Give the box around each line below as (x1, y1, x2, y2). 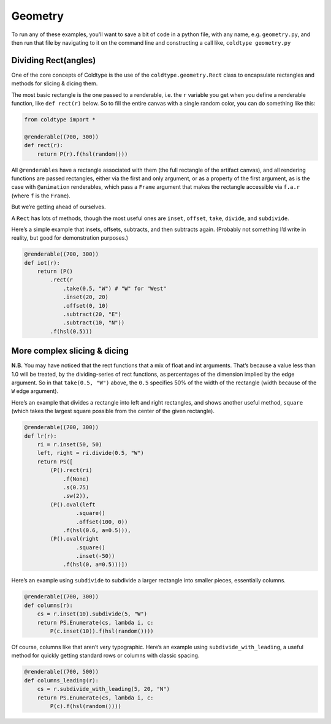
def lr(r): (24, 432, 57, 440)
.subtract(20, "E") (63, 311, 122, 318)
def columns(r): (24, 601, 74, 609)
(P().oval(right (50, 535, 99, 543)
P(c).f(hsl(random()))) (50, 703, 122, 709)
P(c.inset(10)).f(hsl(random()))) (50, 628, 154, 634)
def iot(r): (24, 259, 61, 266)
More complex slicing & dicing (11, 346, 129, 356)
